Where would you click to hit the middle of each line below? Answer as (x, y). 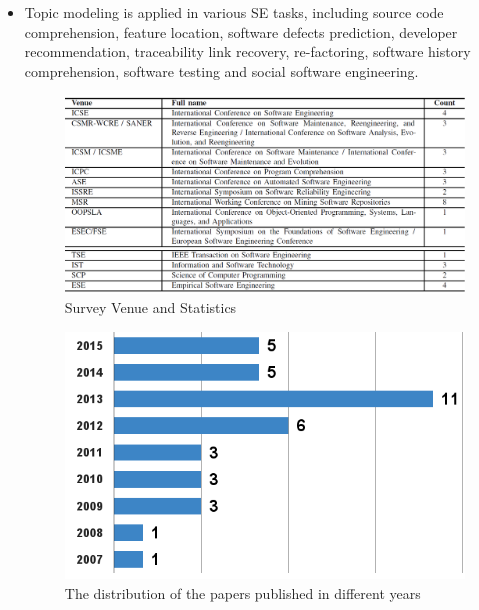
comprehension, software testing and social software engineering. (221, 70)
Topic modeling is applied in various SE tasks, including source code (234, 12)
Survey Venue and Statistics (150, 307)
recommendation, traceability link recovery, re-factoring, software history (247, 51)
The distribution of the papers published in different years (242, 592)
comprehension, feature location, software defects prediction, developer (241, 31)
